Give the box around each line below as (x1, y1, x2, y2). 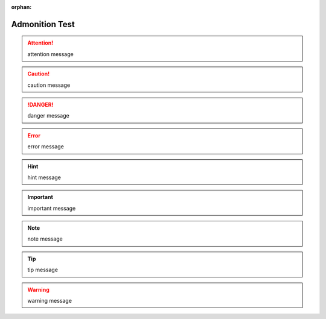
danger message (27, 112, 69, 119)
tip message (27, 266, 59, 274)
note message (27, 235, 63, 242)
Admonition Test (11, 19, 75, 30)
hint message (27, 174, 62, 181)
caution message (27, 81, 71, 89)
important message (27, 204, 76, 212)
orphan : (11, 4, 32, 10)
